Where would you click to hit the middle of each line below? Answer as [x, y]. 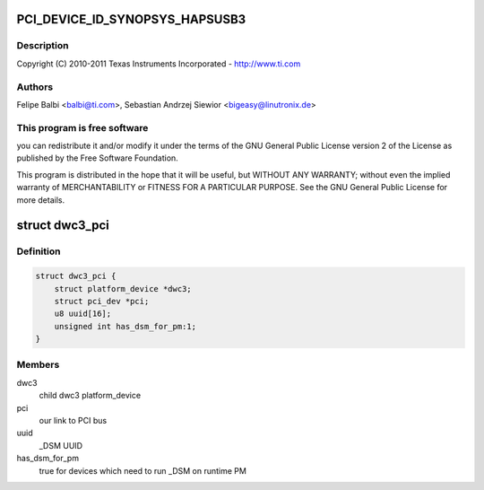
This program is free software [82, 127]
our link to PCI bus [73, 421]
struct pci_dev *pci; [102, 301]
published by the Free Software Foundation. [97, 158]
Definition [39, 251]
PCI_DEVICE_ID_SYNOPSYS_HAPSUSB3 [131, 19]
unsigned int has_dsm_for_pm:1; [125, 326]
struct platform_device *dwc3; [123, 289]
